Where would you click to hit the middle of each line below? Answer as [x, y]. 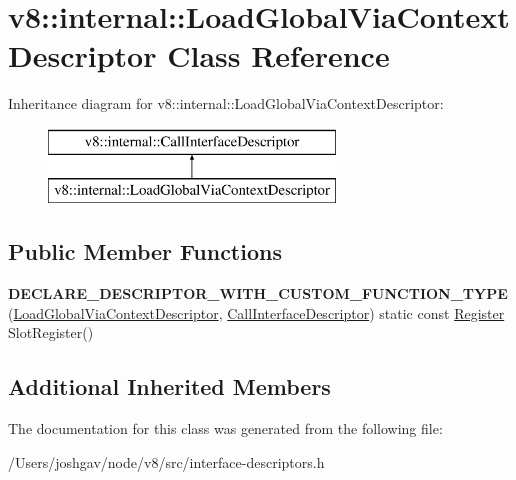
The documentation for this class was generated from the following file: [225, 428]
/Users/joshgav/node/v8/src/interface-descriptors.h [166, 461]
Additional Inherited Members [169, 386]
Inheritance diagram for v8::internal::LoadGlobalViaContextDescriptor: [226, 103]
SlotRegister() [51, 332]
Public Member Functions [145, 251]
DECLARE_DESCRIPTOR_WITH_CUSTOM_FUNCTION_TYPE [258, 293]
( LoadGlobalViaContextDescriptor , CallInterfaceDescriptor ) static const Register [256, 312]
